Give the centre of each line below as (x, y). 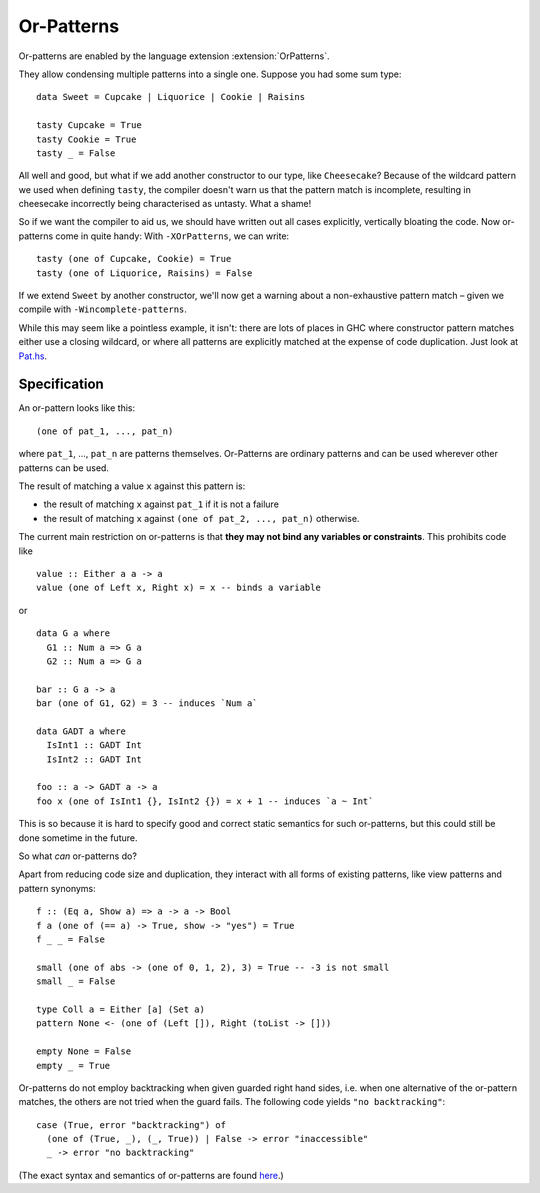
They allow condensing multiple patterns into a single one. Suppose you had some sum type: (210, 74)
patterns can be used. (64, 467)
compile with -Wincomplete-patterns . (102, 309)
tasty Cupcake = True (89, 125)
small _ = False (76, 981)
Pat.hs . (33, 356)
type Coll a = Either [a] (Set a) (120, 1009)
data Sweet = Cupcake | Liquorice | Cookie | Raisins (170, 97)
